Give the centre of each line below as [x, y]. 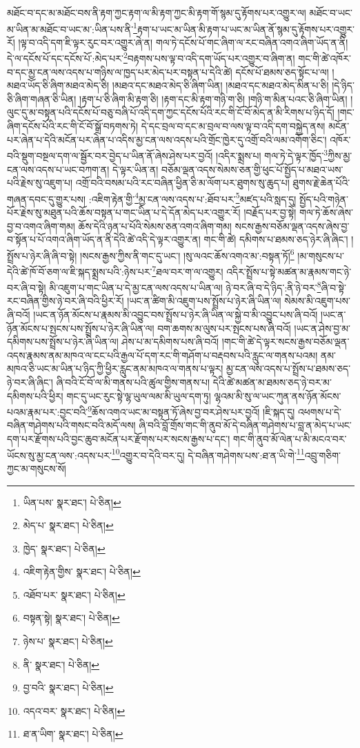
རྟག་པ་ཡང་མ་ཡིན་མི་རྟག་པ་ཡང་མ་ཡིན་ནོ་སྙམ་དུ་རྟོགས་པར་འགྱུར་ [246, 29]
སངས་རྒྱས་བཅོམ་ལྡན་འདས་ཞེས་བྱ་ [292, 226]
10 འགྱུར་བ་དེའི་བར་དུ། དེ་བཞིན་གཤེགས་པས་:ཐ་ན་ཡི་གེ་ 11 [208, 454]
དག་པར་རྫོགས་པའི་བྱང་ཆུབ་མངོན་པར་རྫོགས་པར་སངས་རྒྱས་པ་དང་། [119, 439]
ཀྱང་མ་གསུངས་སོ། [37, 468]
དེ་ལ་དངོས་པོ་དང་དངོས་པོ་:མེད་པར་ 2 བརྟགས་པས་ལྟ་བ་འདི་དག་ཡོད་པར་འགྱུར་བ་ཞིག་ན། [151, 57]
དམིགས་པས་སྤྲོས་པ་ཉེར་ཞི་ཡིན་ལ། [63, 342]
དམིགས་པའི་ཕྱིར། [35, 395]
